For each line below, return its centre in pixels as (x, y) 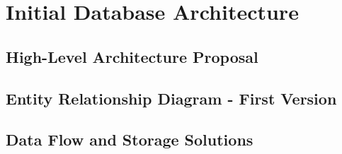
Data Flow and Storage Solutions (130, 140)
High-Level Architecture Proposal (132, 56)
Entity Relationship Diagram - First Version (171, 98)
